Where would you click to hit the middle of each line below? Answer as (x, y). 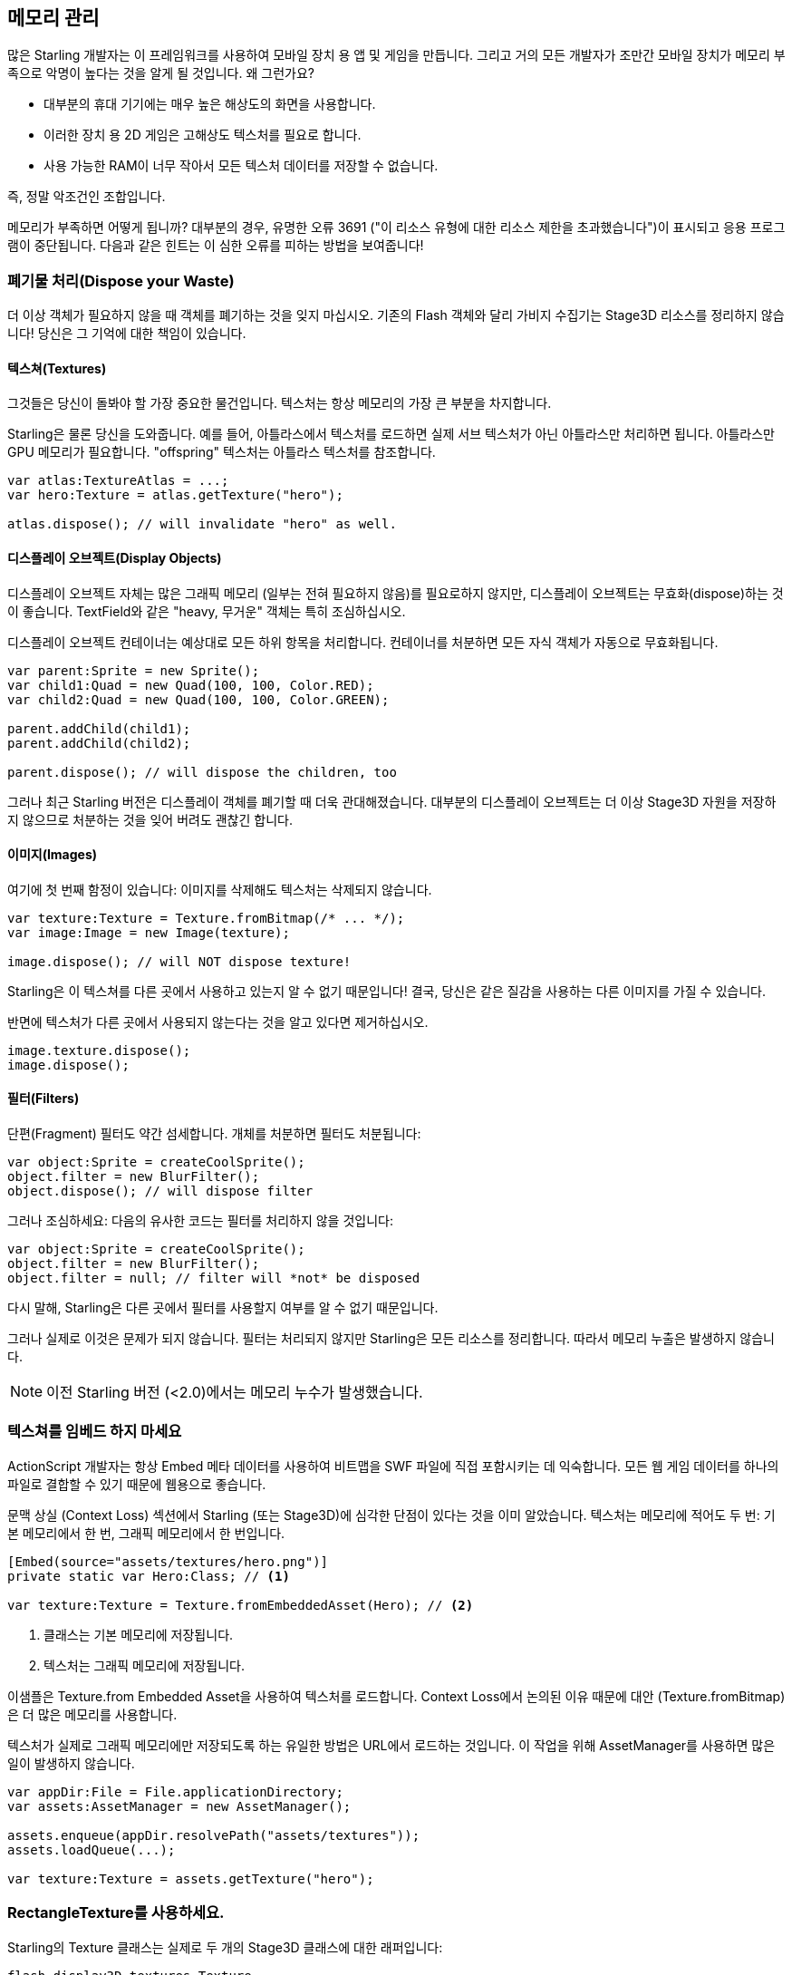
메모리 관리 (53, 18)
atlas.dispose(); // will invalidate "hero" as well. (202, 524)
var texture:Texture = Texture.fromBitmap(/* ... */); (206, 918)
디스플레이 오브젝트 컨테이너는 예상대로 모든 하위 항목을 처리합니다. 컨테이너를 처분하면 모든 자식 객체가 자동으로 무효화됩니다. (363, 642)
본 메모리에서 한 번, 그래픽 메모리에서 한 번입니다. (146, 1533)
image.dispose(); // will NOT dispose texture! (179, 961)
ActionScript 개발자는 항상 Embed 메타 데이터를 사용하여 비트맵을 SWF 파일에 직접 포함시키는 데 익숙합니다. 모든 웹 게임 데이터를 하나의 (393, 1466)
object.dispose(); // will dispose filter (160, 1191)
